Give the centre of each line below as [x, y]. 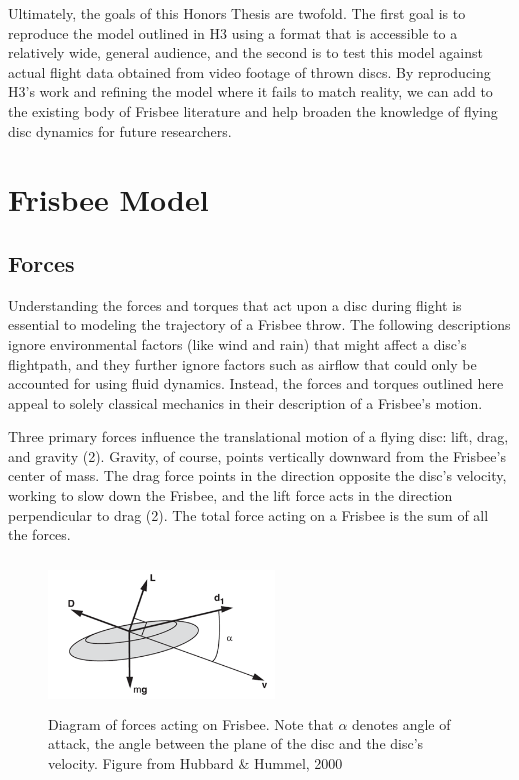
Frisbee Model [108, 199]
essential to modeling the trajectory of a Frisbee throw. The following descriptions [259, 324]
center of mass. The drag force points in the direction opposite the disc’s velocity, [257, 475]
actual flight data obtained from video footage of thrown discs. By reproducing [249, 71]
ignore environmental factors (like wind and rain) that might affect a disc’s [237, 343]
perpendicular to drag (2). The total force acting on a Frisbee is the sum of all [248, 514]
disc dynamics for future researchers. [120, 130]
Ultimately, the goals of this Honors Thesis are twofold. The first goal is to [237, 13]
